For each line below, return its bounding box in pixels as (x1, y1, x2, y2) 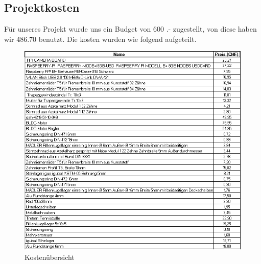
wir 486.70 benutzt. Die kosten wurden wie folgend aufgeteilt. (4, 33, 197, 44)
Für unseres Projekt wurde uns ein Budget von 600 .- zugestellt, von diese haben (4, 23, 257, 34)
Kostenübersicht (25, 252, 75, 262)
